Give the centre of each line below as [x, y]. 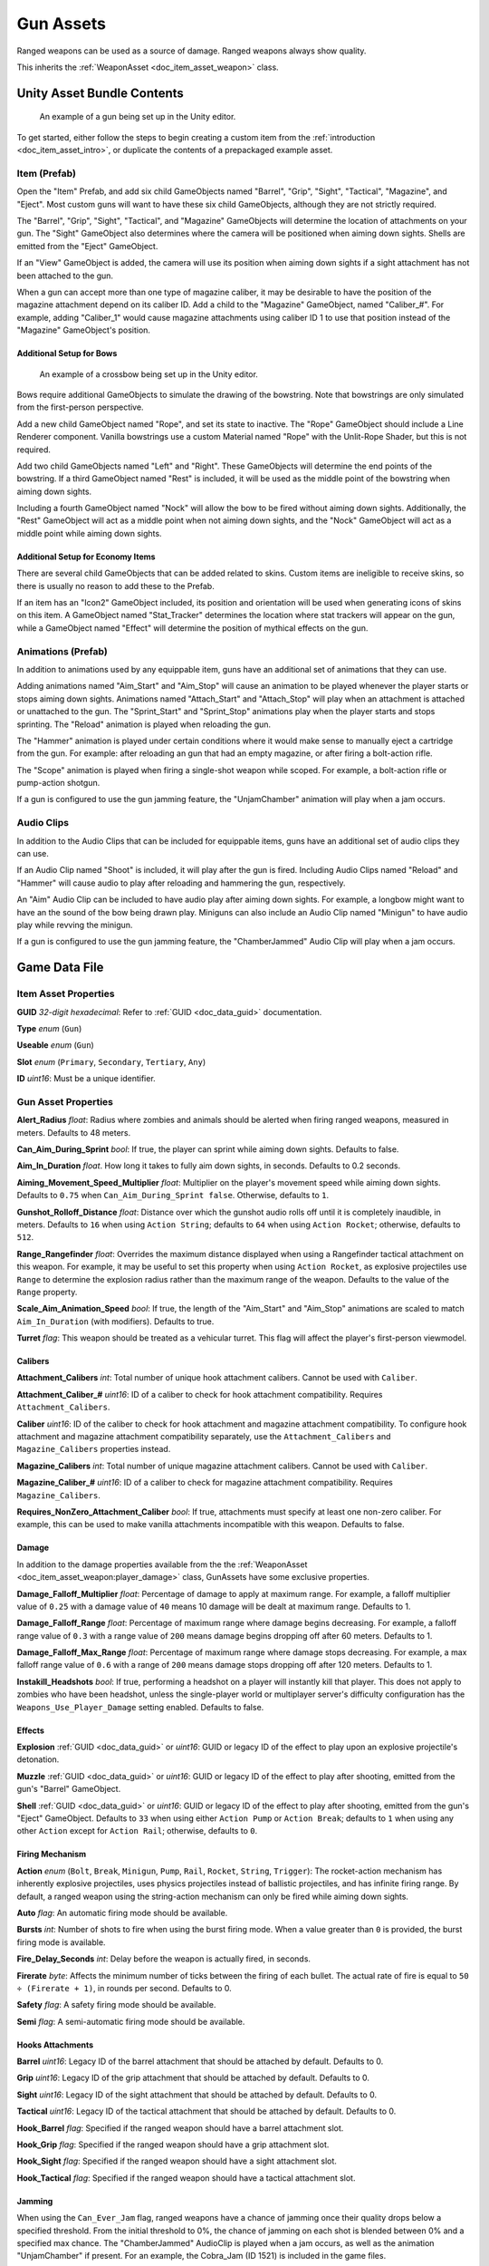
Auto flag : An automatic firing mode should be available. [122, 1913]
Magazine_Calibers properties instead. [94, 1449]
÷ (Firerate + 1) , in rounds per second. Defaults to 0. [125, 1988]
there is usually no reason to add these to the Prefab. [115, 586]
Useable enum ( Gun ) [55, 1045]
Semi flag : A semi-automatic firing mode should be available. [131, 2021]
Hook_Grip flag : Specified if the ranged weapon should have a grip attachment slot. [173, 2145]
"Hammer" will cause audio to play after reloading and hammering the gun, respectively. [181, 883]
